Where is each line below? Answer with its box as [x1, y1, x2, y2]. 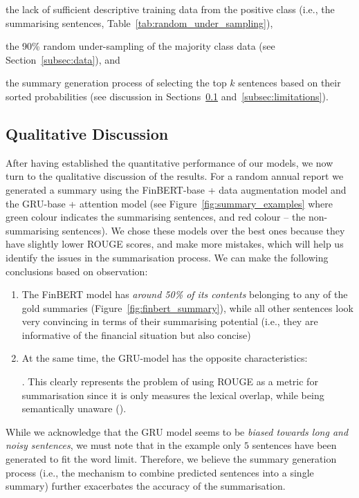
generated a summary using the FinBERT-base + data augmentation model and [6, 182, 347, 196]
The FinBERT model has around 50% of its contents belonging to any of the [21, 287, 348, 302]
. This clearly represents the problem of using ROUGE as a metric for [21, 374, 318, 389]
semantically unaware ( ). [21, 401, 127, 416]
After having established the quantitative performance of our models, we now [6, 155, 333, 169]
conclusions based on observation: [6, 264, 148, 278]
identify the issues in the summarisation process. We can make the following [6, 250, 329, 264]
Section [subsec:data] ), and [6, 52, 120, 66]
